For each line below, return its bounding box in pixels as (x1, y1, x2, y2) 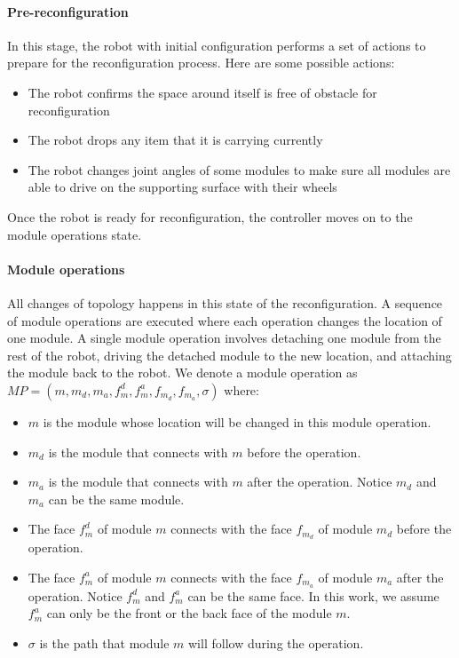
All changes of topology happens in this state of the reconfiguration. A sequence (7, 293, 443, 312)
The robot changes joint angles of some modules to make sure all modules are (28, 160, 451, 178)
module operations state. (7, 225, 142, 243)
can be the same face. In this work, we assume (187, 586, 439, 605)
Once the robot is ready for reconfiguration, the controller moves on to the (7, 207, 413, 226)
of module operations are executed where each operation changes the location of (7, 311, 442, 329)
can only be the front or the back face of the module (46, 604, 332, 622)
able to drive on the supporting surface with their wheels (28, 178, 337, 196)
